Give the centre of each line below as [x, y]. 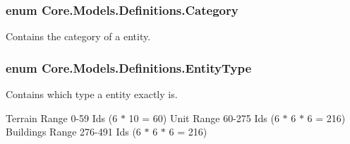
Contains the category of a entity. [78, 36]
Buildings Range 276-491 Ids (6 [73, 132]
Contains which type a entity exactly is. [92, 94]
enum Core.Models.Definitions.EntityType [129, 67]
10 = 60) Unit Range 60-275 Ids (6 [204, 118]
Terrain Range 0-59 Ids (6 [62, 118]
